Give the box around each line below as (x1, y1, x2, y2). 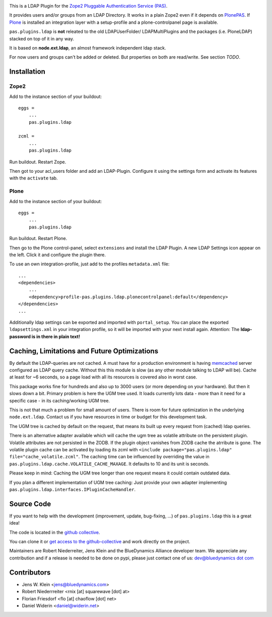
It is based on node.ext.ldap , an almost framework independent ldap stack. (9, 44, 166, 51)
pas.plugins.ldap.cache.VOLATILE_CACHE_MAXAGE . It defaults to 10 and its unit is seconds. (9, 460, 210, 467)
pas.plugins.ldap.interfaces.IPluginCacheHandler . (9, 486, 136, 492)
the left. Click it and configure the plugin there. (9, 252, 106, 258)
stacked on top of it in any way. (9, 35, 75, 41)
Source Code (9, 499, 51, 508)
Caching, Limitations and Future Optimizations (9, 347, 159, 355)
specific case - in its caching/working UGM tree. (9, 397, 110, 404)
